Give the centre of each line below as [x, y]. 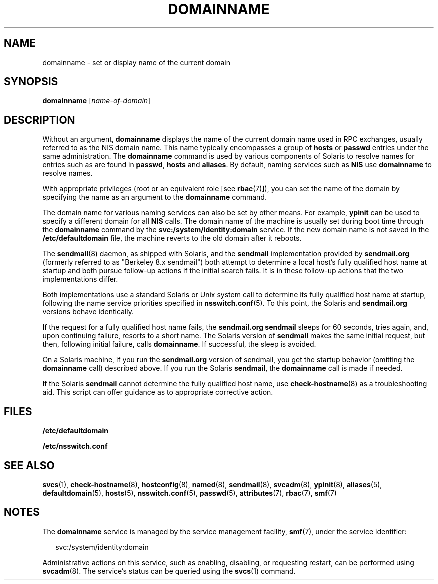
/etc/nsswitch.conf [75, 446]
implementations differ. [80, 279]
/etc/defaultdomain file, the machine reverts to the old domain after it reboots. [172, 238]
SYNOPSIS [31, 82]
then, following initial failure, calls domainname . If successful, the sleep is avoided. [179, 344]
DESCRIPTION [40, 120]
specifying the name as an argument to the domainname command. [155, 197]
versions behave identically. [88, 312]
